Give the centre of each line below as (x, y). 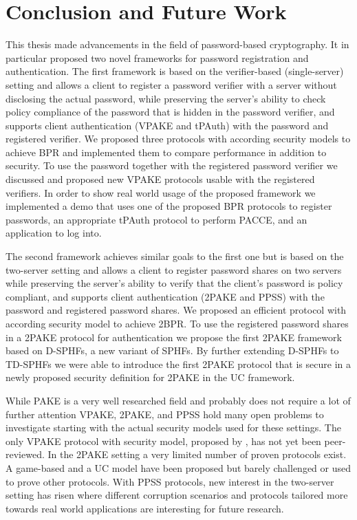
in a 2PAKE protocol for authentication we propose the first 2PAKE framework (174, 337)
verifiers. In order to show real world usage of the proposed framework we (161, 192)
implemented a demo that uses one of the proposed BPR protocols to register (169, 206)
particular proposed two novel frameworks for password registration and (157, 57)
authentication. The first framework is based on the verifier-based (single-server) (175, 71)
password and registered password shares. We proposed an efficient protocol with (176, 310)
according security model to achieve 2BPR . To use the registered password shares (177, 323)
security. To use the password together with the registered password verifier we (172, 165)
